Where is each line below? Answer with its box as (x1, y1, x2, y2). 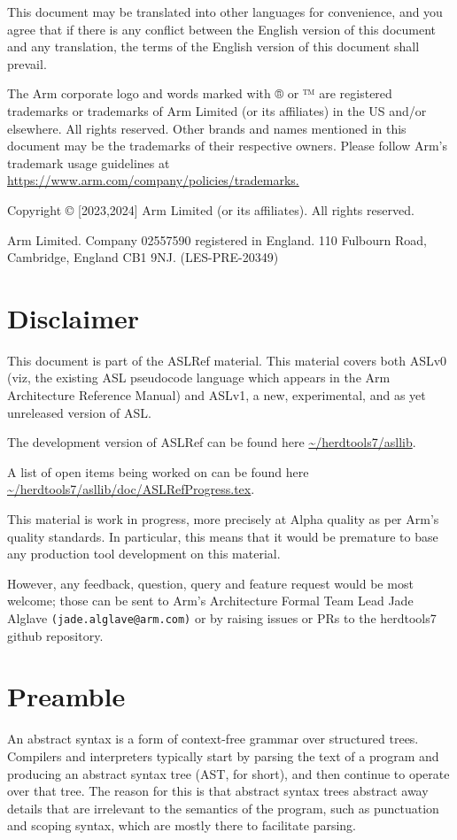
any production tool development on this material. (7, 544, 281, 563)
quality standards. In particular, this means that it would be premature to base (7, 527, 438, 545)
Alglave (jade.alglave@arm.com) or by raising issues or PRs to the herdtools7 (7, 608, 437, 627)
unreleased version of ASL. (7, 403, 151, 421)
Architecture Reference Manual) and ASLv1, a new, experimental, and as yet (7, 386, 426, 405)
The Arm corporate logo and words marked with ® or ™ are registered (7, 84, 392, 103)
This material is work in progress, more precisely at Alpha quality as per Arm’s (7, 510, 439, 528)
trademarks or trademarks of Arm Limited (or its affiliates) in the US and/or (7, 101, 427, 119)
